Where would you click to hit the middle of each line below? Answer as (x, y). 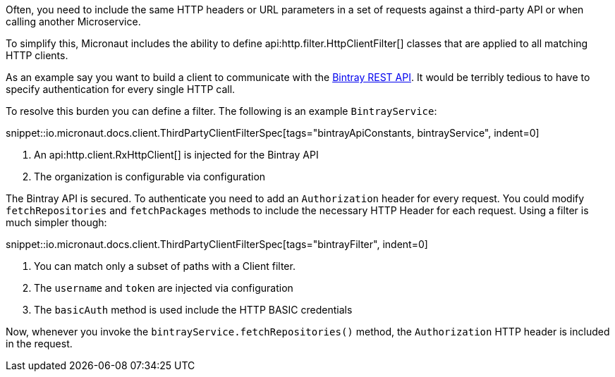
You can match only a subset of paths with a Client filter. (165, 266)
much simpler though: (56, 222)
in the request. (39, 344)
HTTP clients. (37, 55)
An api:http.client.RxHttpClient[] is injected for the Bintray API (176, 155)
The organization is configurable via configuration (150, 177)
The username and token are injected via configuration (164, 288)
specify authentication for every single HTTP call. (121, 89)
